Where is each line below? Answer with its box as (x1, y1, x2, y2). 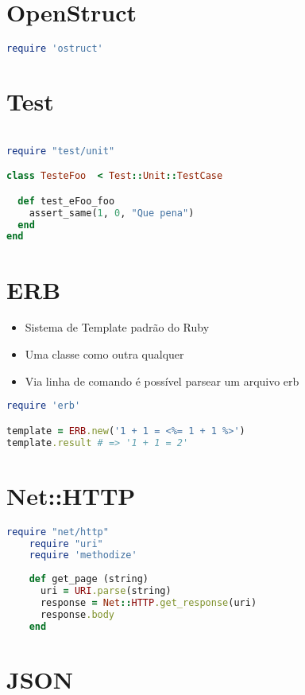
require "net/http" (6, 526, 109, 538)
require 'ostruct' (6, 43, 103, 55)
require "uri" (29, 538, 103, 549)
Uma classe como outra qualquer (25, 346, 184, 363)
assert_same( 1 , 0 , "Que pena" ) (29, 207, 195, 219)
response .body (40, 608, 115, 620)
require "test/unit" (6, 145, 115, 157)
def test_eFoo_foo (17, 195, 115, 207)
